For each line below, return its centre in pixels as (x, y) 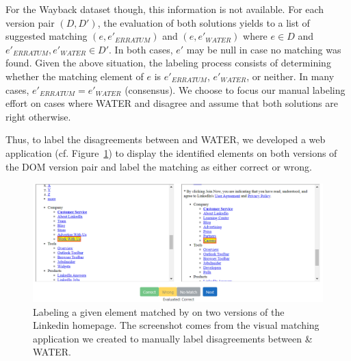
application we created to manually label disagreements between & (173, 338)
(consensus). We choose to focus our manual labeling (235, 89)
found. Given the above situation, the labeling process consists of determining (168, 63)
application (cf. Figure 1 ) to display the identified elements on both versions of (171, 152)
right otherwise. (38, 116)
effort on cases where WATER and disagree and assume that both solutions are (172, 103)
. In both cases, (141, 49)
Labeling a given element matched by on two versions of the (159, 311)
